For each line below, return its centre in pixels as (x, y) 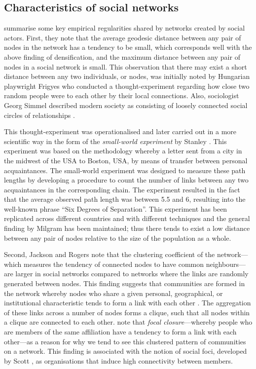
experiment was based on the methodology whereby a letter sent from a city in (123, 151)
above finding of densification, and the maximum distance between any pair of (122, 56)
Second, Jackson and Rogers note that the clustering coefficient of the (110, 254)
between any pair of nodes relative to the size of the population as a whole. (118, 238)
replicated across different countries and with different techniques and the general (127, 218)
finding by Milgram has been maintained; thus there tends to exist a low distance (127, 228)
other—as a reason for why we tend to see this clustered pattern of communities (125, 341)
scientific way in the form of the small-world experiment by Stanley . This (115, 141)
